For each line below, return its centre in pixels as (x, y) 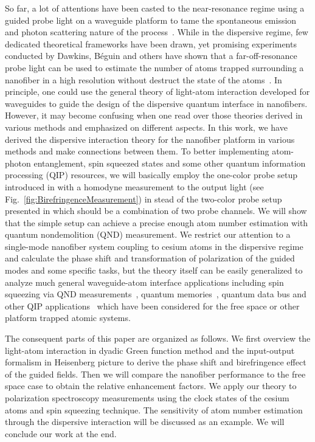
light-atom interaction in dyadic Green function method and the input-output (150, 350)
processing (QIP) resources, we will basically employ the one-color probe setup (151, 175)
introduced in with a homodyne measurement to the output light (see (134, 186)
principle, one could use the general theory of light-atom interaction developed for (157, 92)
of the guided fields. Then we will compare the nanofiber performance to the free (155, 374)
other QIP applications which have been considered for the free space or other (152, 306)
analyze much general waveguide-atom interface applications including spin (144, 282)
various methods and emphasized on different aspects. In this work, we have (146, 127)
